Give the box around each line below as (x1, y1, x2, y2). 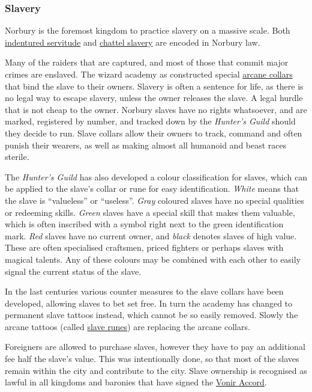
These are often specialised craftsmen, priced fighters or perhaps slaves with (5, 241, 284, 254)
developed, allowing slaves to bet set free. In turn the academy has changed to (5, 296, 293, 309)
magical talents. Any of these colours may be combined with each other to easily (5, 253, 301, 265)
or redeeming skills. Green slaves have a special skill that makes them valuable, (5, 206, 295, 218)
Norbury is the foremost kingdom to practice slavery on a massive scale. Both (5, 24, 290, 37)
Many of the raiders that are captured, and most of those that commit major (5, 56, 289, 69)
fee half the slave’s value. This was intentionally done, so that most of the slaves (5, 352, 299, 365)
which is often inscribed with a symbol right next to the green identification (5, 218, 284, 230)
